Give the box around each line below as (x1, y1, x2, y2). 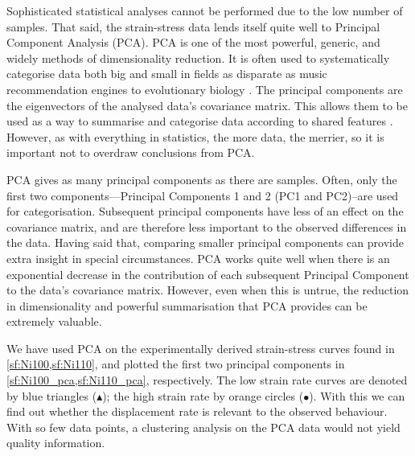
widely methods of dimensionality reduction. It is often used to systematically (6, 49, 390, 66)
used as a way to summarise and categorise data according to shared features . (6, 113, 393, 129)
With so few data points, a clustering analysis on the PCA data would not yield (6, 418, 401, 435)
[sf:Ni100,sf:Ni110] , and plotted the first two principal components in (6, 355, 345, 372)
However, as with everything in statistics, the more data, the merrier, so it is (6, 128, 384, 145)
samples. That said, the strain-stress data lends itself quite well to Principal (6, 18, 380, 35)
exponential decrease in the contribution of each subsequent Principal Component (6, 265, 409, 282)
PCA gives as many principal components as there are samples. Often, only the (6, 170, 397, 187)
